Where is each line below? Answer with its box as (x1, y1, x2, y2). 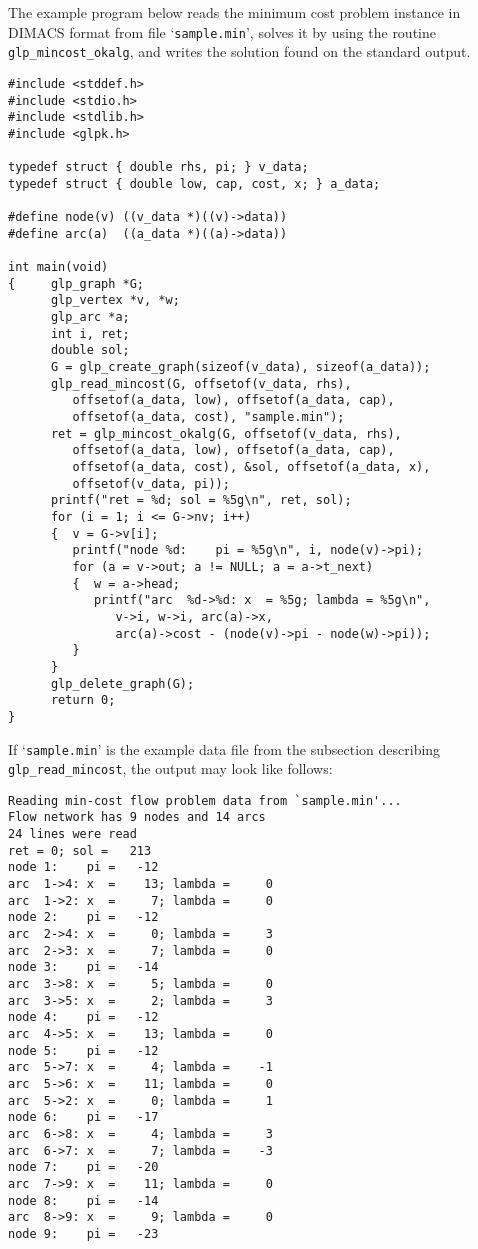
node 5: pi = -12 (8, 1043, 159, 1058)
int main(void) (8, 260, 109, 275)
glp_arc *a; (50, 310, 130, 325)
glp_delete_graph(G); (50, 676, 195, 691)
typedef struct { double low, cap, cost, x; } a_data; (8, 176, 381, 191)
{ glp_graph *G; (8, 276, 145, 291)
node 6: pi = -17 (8, 1110, 159, 1125)
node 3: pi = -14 (8, 960, 159, 975)
